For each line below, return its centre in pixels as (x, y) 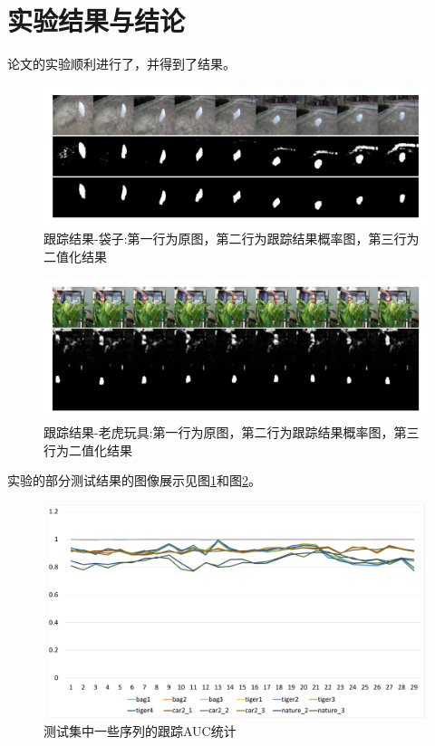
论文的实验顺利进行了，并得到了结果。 (121, 64)
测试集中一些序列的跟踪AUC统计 (140, 730)
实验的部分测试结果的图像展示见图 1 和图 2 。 (134, 480)
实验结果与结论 (97, 20)
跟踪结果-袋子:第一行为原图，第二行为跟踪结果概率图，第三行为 (232, 239)
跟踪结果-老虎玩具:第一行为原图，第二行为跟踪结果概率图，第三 (232, 432)
